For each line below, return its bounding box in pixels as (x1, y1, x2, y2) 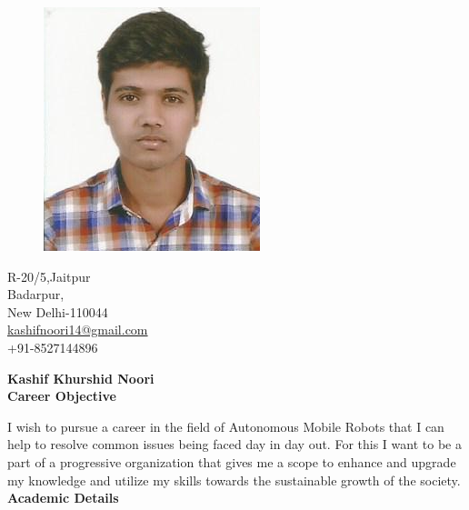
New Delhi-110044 (7, 302, 108, 321)
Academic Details (7, 488, 119, 507)
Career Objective (7, 386, 116, 405)
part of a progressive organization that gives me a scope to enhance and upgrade (7, 452, 456, 471)
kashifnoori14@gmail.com (7, 320, 148, 339)
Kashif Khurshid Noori (7, 368, 155, 387)
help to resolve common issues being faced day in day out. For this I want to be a (7, 435, 462, 454)
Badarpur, (7, 285, 65, 304)
